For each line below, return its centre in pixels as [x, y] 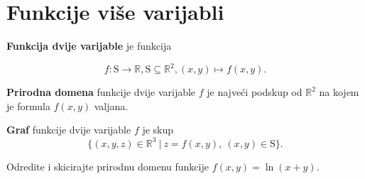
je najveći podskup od [255, 92]
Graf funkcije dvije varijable [69, 130]
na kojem [339, 92]
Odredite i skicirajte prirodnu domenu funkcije [108, 166]
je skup [158, 130]
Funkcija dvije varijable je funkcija [89, 46]
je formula [28, 105]
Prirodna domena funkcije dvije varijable [101, 92]
